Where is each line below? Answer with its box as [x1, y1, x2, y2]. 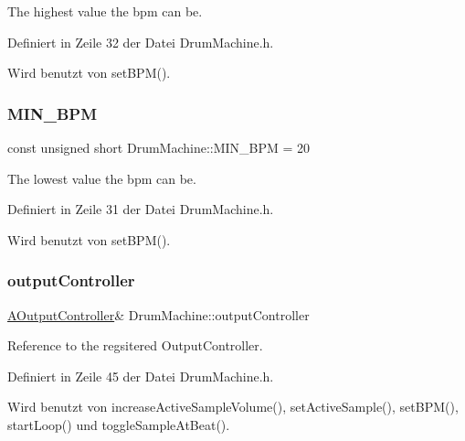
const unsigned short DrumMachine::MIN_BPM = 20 [7, 138, 311, 156]
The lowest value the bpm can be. [7, 168, 196, 188]
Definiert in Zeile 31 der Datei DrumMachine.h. [7, 199, 274, 219]
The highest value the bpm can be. [7, 2, 203, 20]
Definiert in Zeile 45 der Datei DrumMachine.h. [7, 366, 274, 385]
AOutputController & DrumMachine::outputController [7, 305, 310, 324]
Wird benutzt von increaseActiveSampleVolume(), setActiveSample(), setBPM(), [7, 397, 459, 416]
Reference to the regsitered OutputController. [7, 336, 263, 355]
